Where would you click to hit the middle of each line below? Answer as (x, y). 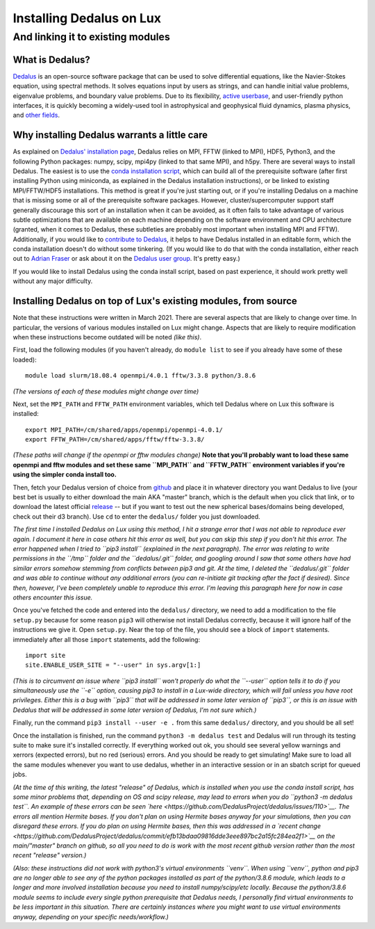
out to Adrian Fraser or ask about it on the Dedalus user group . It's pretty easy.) (127, 259)
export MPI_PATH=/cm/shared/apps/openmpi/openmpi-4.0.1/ (124, 430)
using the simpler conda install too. (65, 475)
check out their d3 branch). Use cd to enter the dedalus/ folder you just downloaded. (136, 516)
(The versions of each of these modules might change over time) (106, 391)
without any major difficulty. (53, 281)
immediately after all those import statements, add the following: (107, 639)
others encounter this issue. (53, 597)
